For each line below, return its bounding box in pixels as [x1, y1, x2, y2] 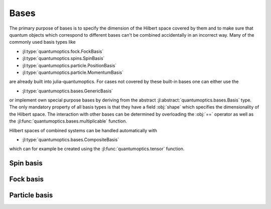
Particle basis [9, 191, 53, 199]
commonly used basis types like [9, 39, 76, 45]
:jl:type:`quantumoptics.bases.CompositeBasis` [22, 137, 119, 143]
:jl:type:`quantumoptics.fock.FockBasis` [22, 48, 104, 54]
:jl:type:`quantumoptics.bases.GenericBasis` [22, 88, 113, 94]
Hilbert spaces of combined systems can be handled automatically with [9, 127, 158, 133]
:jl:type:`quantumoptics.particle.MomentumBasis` [22, 69, 124, 75]
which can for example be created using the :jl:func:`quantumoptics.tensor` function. [9, 146, 185, 152]
